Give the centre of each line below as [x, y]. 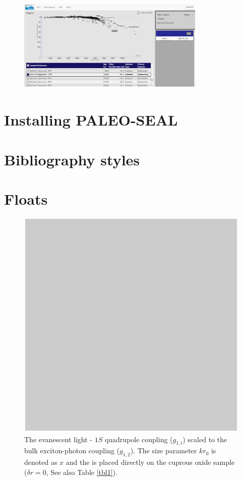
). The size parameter [164, 450]
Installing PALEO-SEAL [91, 120]
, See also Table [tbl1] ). [82, 472]
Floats [26, 199]
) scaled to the [205, 439]
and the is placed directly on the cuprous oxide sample [150, 462]
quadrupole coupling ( [139, 439]
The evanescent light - [58, 439]
